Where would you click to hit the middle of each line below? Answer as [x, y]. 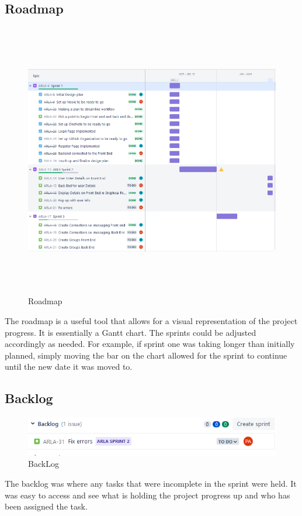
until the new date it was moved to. [69, 367]
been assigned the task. [46, 506]
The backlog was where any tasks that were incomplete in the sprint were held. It [151, 484]
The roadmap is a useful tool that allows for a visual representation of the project [151, 320]
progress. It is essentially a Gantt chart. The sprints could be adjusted [131, 332]
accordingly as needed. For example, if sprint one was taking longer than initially [150, 344]
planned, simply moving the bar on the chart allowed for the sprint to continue [146, 355]
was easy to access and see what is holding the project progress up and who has [147, 495]
